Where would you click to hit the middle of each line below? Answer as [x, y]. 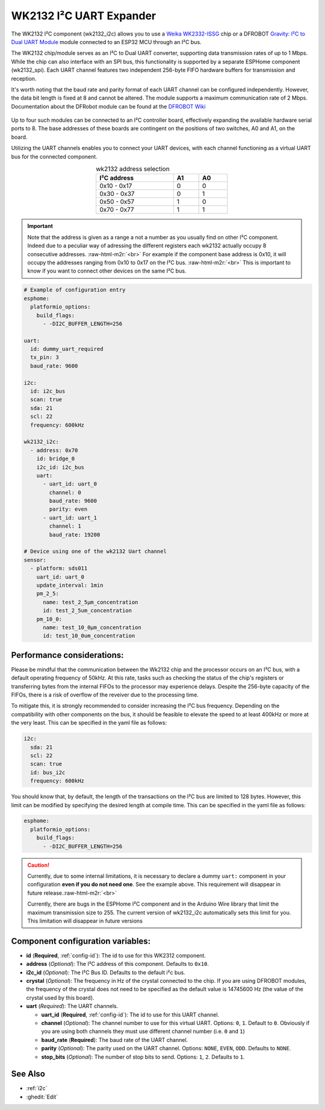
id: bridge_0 [56, 459]
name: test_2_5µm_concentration [91, 602]
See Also [28, 1074]
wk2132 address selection [133, 169]
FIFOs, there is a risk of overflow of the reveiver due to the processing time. [105, 695]
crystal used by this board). [60, 997]
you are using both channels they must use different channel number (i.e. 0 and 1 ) [143, 1032]
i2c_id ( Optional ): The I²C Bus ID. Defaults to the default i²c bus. [106, 972]
